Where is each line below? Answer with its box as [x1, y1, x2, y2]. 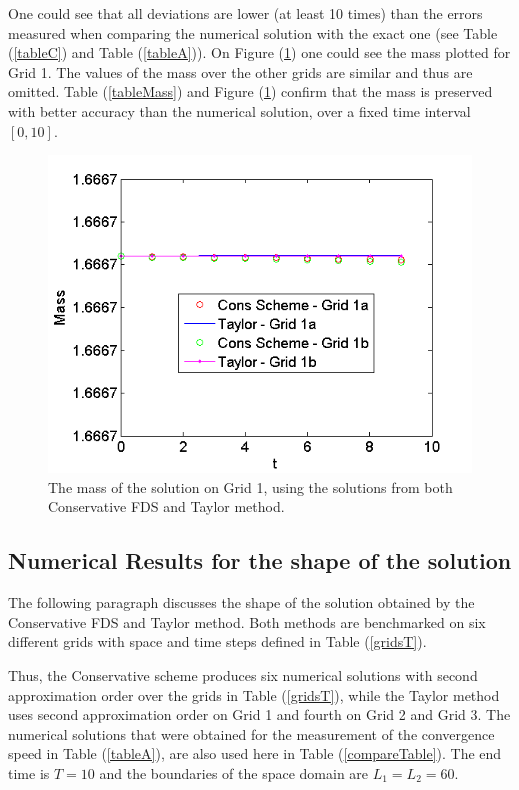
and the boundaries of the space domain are [99, 762, 369, 783]
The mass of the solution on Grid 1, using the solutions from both [48, 476, 453, 497]
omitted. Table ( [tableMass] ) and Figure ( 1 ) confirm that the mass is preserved [8, 81, 493, 102]
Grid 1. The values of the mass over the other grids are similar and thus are [8, 61, 473, 82]
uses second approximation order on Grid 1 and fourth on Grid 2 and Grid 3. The [8, 704, 511, 725]
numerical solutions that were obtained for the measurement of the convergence [8, 723, 495, 744]
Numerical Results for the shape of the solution [8, 545, 512, 576]
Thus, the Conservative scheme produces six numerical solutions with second [8, 664, 478, 685]
